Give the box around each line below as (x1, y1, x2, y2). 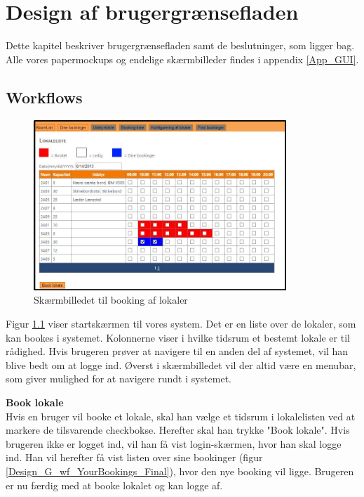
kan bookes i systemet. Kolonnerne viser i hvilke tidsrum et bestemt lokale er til (6, 330, 350, 344)
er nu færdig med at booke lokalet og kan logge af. (6, 477, 223, 492)
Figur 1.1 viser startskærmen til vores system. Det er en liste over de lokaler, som (6, 316, 356, 330)
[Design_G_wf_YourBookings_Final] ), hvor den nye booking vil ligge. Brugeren (6, 463, 354, 478)
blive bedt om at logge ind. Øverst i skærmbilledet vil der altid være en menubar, (6, 357, 356, 372)
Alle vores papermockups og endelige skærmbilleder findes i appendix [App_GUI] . (6, 51, 359, 66)
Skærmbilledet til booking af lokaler (34, 292, 188, 307)
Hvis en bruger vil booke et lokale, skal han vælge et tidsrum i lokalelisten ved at (6, 408, 356, 423)
